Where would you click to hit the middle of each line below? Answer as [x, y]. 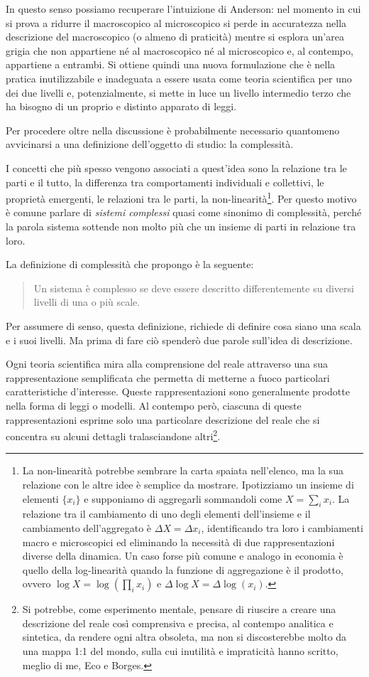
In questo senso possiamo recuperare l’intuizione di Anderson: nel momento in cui [183, 9]
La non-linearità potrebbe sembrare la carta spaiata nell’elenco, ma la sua [183, 470]
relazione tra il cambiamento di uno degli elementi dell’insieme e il [166, 514]
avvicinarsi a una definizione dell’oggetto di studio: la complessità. [150, 144]
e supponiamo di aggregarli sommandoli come [183, 498]
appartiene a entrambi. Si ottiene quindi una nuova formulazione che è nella [171, 64]
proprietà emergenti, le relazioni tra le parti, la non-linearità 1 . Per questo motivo [181, 197]
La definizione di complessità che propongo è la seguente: [130, 264]
